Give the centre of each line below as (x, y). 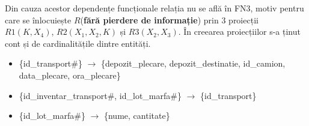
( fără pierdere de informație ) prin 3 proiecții (169, 19)
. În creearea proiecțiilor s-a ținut (239, 31)
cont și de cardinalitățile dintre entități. (78, 43)
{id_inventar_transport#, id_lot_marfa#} (100, 95)
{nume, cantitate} (137, 115)
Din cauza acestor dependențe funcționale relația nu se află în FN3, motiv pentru (154, 8)
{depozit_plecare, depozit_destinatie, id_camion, (193, 63)
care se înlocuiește (38, 19)
